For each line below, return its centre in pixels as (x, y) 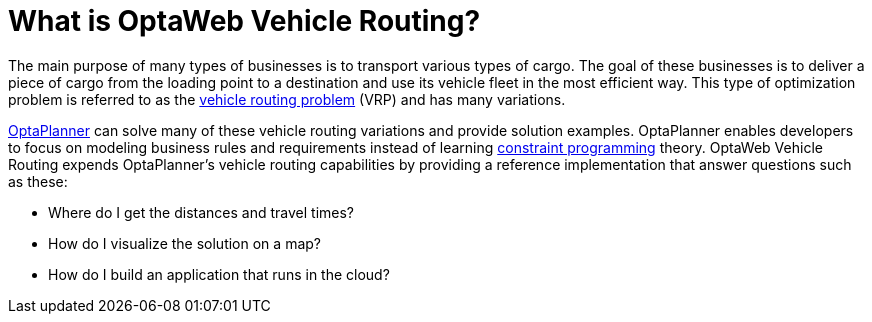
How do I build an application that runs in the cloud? (219, 274)
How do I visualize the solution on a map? (184, 243)
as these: (38, 181)
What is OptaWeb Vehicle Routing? (244, 21)
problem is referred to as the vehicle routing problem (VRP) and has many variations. (287, 99)
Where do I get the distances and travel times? (201, 212)
